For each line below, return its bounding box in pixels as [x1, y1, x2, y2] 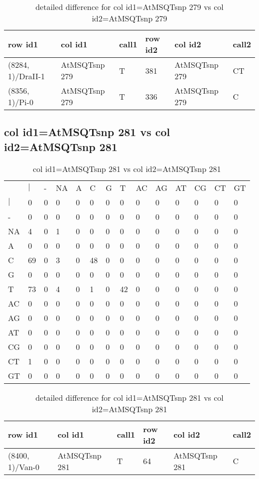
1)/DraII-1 [8, 70, 45, 82]
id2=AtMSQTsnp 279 [92, 12, 167, 24]
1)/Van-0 [8, 461, 40, 473]
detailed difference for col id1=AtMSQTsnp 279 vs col [35, 1, 224, 12]
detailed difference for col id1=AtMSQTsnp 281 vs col [35, 391, 224, 403]
